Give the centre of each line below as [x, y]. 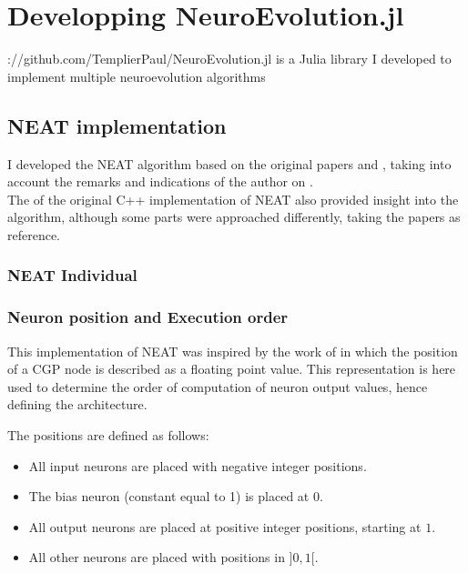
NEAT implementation [117, 125]
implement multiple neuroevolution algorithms [137, 76]
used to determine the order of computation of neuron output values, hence [218, 386]
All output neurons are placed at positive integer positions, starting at [225, 526]
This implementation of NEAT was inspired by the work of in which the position [233, 351]
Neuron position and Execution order [148, 317]
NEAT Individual [72, 275]
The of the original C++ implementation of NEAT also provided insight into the [233, 199]
